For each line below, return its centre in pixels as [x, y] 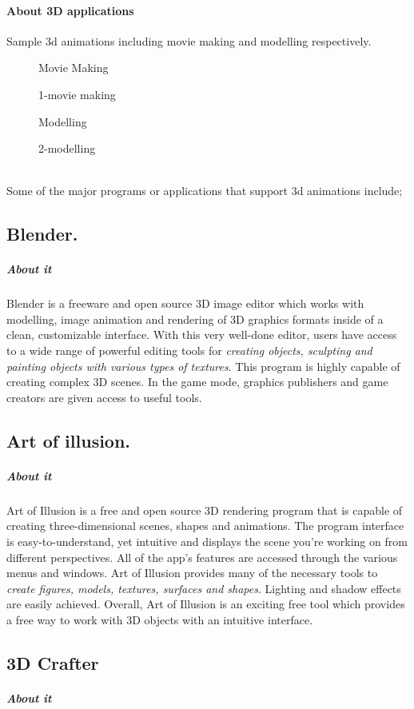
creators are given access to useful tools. [104, 397]
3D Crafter [53, 662]
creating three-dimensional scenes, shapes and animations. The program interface [205, 526]
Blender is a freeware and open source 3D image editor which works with [185, 303]
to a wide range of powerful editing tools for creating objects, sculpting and [189, 351]
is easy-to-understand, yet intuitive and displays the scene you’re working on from [207, 541]
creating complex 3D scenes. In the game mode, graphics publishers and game [197, 382]
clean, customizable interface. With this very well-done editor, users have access [202, 335]
